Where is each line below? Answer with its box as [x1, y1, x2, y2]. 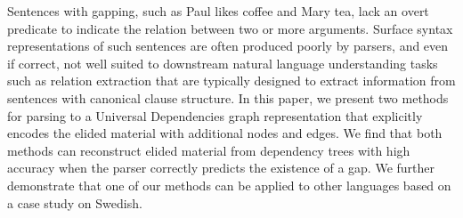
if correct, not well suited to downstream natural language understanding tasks [7, 53, 438, 72]
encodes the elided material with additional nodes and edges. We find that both [7, 124, 443, 142]
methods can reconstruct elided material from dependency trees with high [7, 141, 410, 159]
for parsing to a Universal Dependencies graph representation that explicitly [7, 106, 423, 125]
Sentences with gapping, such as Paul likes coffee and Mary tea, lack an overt [7, 2, 429, 20]
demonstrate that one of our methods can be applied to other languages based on [7, 175, 451, 194]
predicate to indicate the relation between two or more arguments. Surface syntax [7, 19, 453, 37]
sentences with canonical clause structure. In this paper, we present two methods [7, 88, 449, 107]
